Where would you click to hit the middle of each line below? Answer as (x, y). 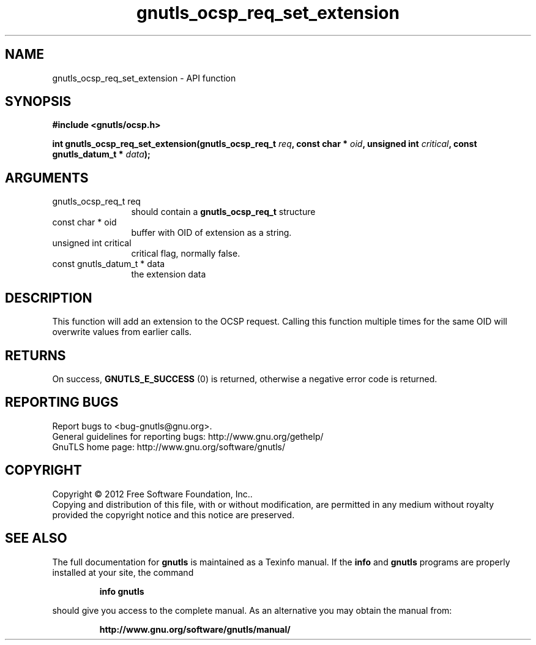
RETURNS (35, 355)
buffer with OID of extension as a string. (211, 233)
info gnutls (122, 591)
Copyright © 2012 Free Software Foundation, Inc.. (152, 494)
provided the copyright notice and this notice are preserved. (173, 515)
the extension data (169, 274)
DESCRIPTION (49, 298)
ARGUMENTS (47, 178)
